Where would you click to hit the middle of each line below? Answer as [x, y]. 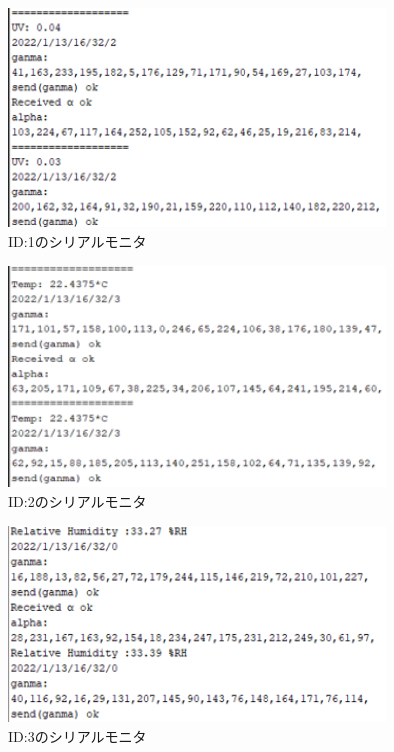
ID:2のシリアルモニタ [77, 500]
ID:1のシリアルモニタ [77, 240]
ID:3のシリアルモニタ [77, 736]
